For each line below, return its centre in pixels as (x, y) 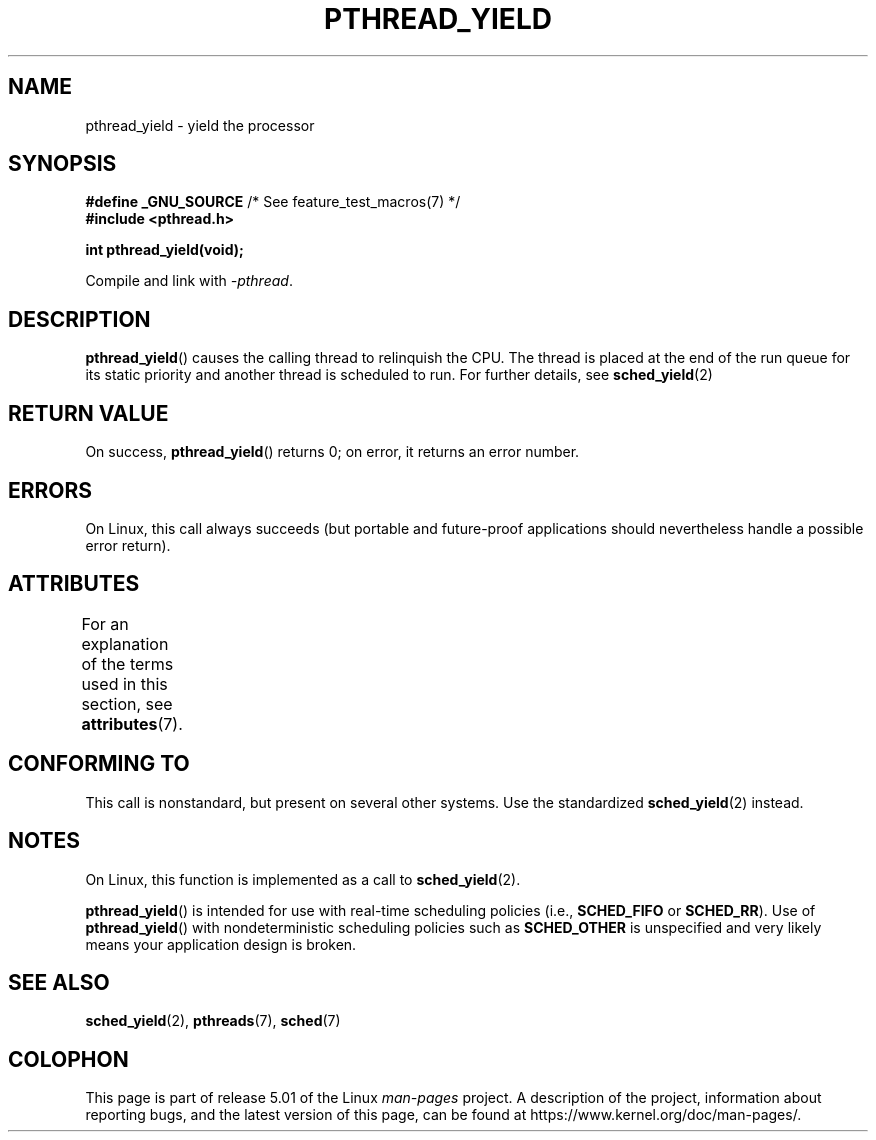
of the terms (127, 663)
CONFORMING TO (99, 764)
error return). (128, 545)
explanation (125, 643)
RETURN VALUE (88, 413)
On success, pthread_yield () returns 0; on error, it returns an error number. (332, 452)
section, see (127, 703)
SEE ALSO (59, 982)
